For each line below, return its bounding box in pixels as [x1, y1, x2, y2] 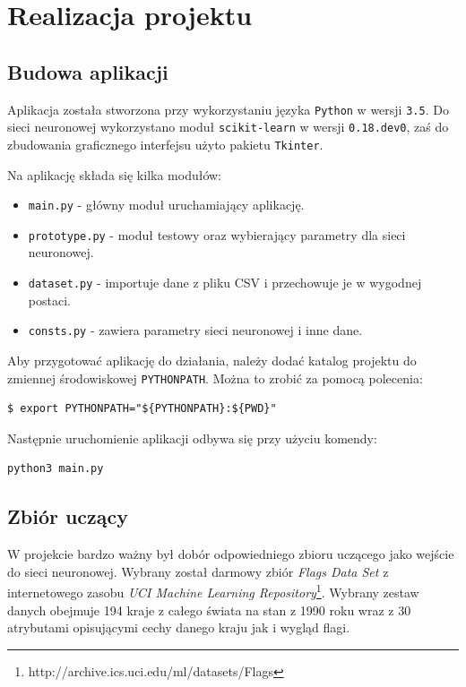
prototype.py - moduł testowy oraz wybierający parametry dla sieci [28, 225, 406, 244]
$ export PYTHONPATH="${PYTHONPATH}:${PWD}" [7, 402, 277, 416]
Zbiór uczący [7, 502, 129, 530]
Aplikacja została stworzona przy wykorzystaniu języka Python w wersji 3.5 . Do [7, 99, 449, 118]
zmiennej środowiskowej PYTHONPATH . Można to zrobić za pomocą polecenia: [7, 368, 423, 387]
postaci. [28, 290, 71, 309]
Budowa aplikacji [7, 57, 168, 85]
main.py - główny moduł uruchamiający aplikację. [28, 195, 305, 214]
